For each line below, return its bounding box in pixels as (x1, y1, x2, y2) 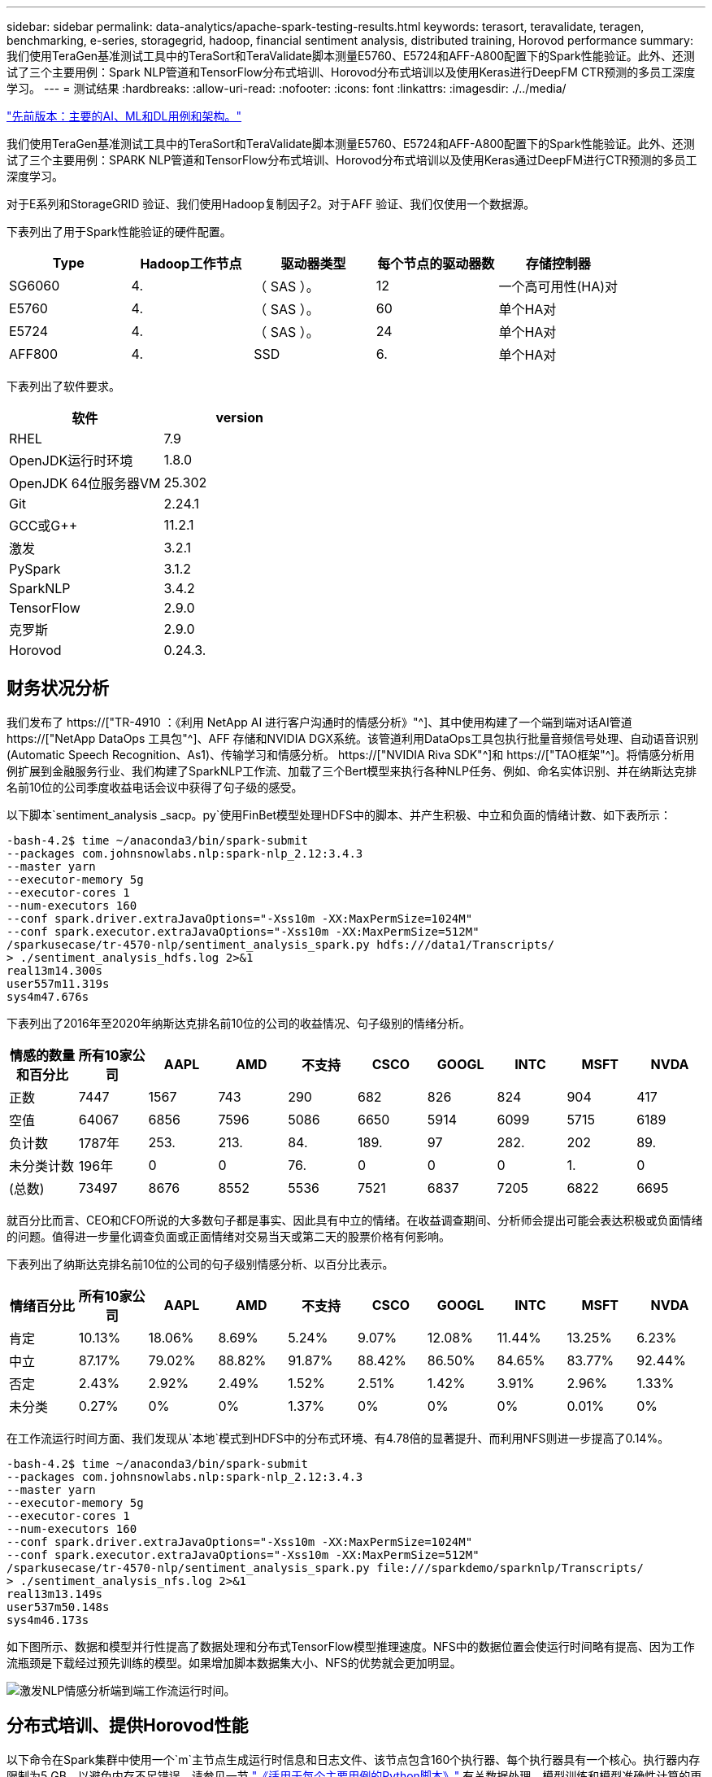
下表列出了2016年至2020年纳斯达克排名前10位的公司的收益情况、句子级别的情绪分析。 (7, 1015, 471, 1030)
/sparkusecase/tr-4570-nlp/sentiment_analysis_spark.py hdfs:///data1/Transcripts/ (7, 937, 555, 951)
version (215, 409, 263, 426)
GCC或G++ (9, 517, 78, 534)
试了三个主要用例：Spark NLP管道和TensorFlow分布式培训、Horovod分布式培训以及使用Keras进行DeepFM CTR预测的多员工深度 (7, 65, 696, 79)
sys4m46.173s (7, 1613, 89, 1626)
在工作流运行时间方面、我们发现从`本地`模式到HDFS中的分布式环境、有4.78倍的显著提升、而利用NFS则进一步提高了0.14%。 (7, 1430, 670, 1445)
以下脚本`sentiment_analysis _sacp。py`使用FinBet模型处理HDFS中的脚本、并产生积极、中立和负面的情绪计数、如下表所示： (7, 807, 671, 822)
